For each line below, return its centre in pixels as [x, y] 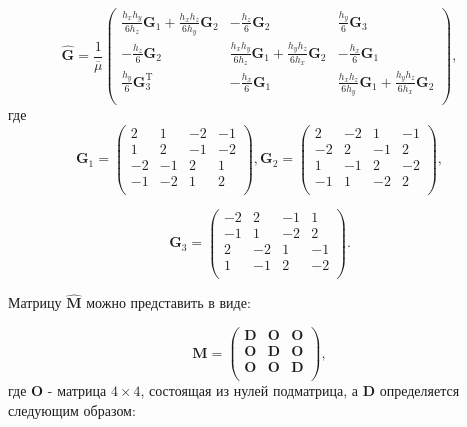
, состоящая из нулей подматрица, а [249, 390]
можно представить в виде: [168, 302]
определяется [419, 390]
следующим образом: [72, 409]
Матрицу [35, 302]
